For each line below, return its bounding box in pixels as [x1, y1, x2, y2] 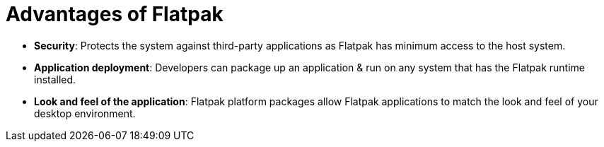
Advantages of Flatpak [6, 2, 223, 26]
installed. [34, 73, 76, 86]
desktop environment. [34, 107, 136, 119]
